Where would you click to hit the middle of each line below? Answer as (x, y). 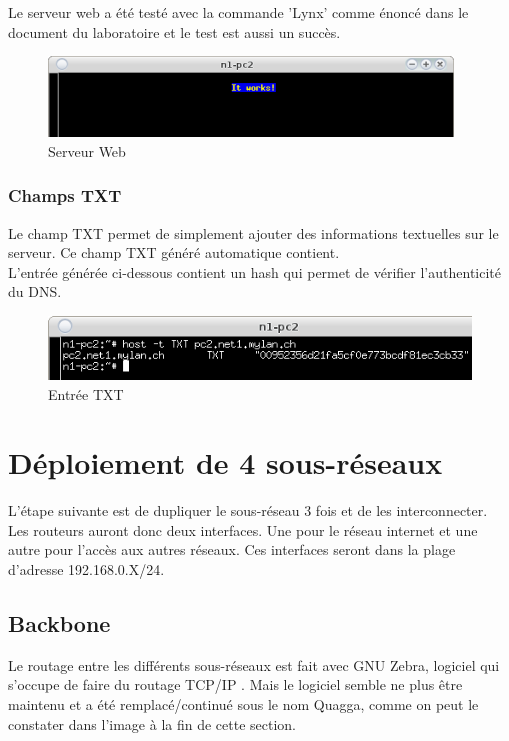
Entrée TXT (86, 393)
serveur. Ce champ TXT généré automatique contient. (174, 252)
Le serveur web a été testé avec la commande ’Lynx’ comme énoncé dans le (238, 12)
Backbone (59, 623)
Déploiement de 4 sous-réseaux (225, 462)
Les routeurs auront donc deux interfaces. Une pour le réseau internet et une (243, 529)
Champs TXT (65, 195)
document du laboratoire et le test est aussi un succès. (174, 31)
